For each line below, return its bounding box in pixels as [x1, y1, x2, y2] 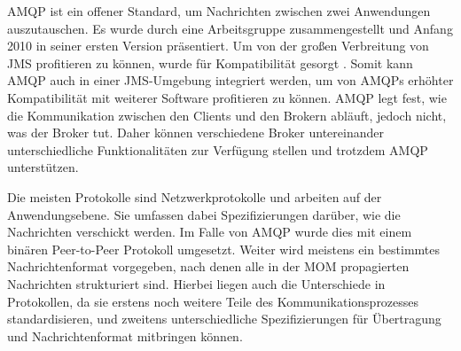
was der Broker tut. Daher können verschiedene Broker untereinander [7, 123, 384, 142]
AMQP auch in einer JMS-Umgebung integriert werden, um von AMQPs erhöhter [7, 71, 454, 90]
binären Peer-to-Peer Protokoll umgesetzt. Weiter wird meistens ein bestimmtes [7, 239, 441, 258]
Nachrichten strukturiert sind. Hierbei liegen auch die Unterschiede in [7, 274, 386, 292]
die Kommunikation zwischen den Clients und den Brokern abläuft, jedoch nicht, [7, 105, 447, 124]
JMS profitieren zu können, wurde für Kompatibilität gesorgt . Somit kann [7, 53, 413, 72]
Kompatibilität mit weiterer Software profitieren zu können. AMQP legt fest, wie [7, 88, 447, 106]
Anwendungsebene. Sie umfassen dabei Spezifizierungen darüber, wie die [7, 205, 401, 223]
